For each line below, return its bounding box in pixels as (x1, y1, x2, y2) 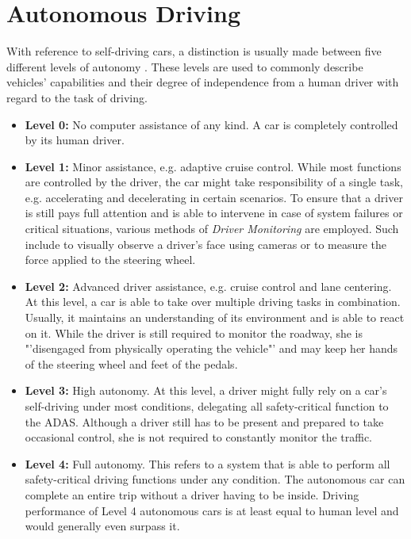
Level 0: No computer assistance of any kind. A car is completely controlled (25, 116, 398, 132)
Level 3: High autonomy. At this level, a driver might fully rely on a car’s (25, 382, 387, 399)
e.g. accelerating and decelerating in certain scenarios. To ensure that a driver (25, 189, 403, 205)
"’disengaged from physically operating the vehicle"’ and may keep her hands (25, 340, 398, 357)
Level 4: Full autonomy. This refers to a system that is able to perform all (25, 455, 390, 472)
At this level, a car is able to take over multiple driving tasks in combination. (25, 293, 401, 310)
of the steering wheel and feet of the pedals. (25, 355, 238, 372)
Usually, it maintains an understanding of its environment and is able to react (25, 309, 405, 326)
